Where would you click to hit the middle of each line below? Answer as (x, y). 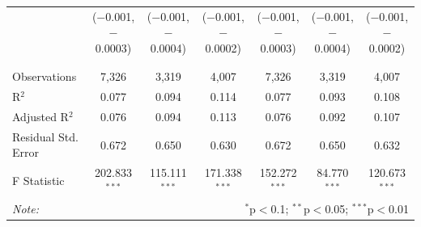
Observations (45, 76)
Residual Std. (45, 136)
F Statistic (38, 181)
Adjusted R (40, 116)
